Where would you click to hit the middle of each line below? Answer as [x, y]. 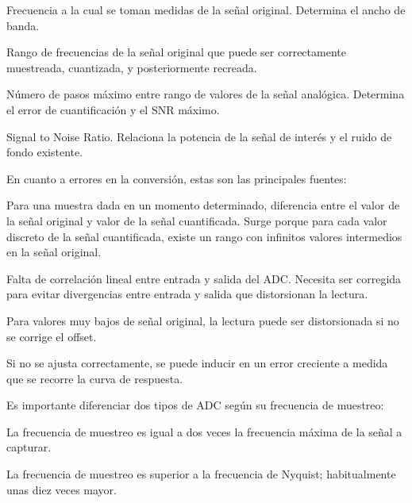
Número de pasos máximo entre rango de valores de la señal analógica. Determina [206, 94]
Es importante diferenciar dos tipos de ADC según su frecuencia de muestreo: [195, 405]
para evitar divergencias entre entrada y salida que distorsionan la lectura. [187, 294]
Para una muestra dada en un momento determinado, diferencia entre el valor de [203, 205]
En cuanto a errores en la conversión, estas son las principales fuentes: [177, 178]
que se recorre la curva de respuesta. [95, 378]
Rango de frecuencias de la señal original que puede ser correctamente [176, 52]
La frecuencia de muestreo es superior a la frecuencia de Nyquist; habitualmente [201, 474]
